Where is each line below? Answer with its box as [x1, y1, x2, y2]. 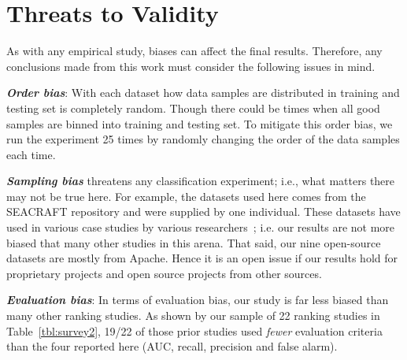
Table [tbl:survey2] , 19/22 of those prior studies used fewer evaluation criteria [6, 322, 383, 339]
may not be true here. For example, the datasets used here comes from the [6, 187, 366, 204]
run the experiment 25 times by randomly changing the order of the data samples [6, 131, 400, 147]
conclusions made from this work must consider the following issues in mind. [6, 58, 376, 74]
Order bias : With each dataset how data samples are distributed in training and [6, 84, 400, 101]
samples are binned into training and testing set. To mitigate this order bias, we [6, 115, 393, 132]
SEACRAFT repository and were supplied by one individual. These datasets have [6, 203, 401, 220]
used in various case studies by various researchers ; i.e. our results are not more [6, 219, 395, 236]
